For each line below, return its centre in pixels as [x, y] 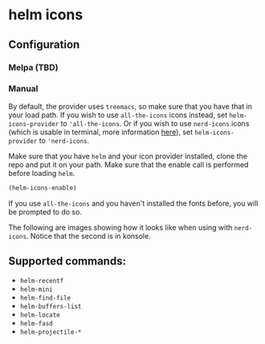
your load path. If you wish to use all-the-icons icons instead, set [118, 115]
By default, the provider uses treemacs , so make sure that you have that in [130, 106]
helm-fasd [37, 324]
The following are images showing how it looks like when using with [120, 227]
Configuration [44, 45]
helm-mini [37, 290]
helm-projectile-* [51, 332]
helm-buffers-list [51, 307]
